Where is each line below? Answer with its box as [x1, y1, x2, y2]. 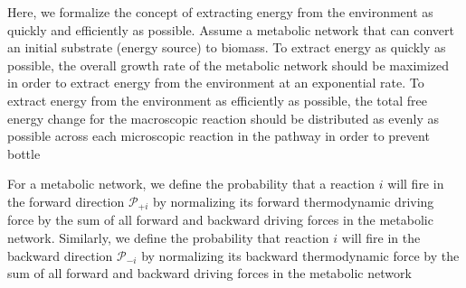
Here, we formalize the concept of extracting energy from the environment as [7, 3, 433, 21]
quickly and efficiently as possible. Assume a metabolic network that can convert [7, 20, 454, 39]
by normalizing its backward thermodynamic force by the [141, 246, 460, 265]
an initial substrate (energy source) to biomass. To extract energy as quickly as [7, 38, 446, 57]
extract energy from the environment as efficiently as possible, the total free [7, 90, 428, 109]
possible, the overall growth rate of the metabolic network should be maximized [7, 55, 450, 74]
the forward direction [7, 191, 125, 210]
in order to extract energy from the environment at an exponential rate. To [7, 73, 424, 92]
